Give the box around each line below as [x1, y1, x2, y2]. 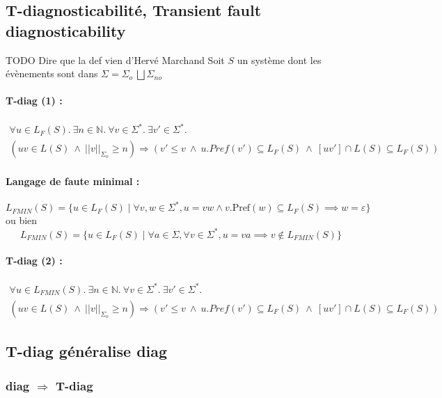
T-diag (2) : [6, 253, 63, 268]
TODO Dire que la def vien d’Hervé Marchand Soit [6, 52, 225, 67]
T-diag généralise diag [6, 340, 168, 362]
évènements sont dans [6, 66, 98, 81]
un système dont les [237, 52, 322, 67]
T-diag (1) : [6, 93, 63, 108]
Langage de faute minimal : [6, 173, 140, 188]
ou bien [6, 213, 38, 228]
